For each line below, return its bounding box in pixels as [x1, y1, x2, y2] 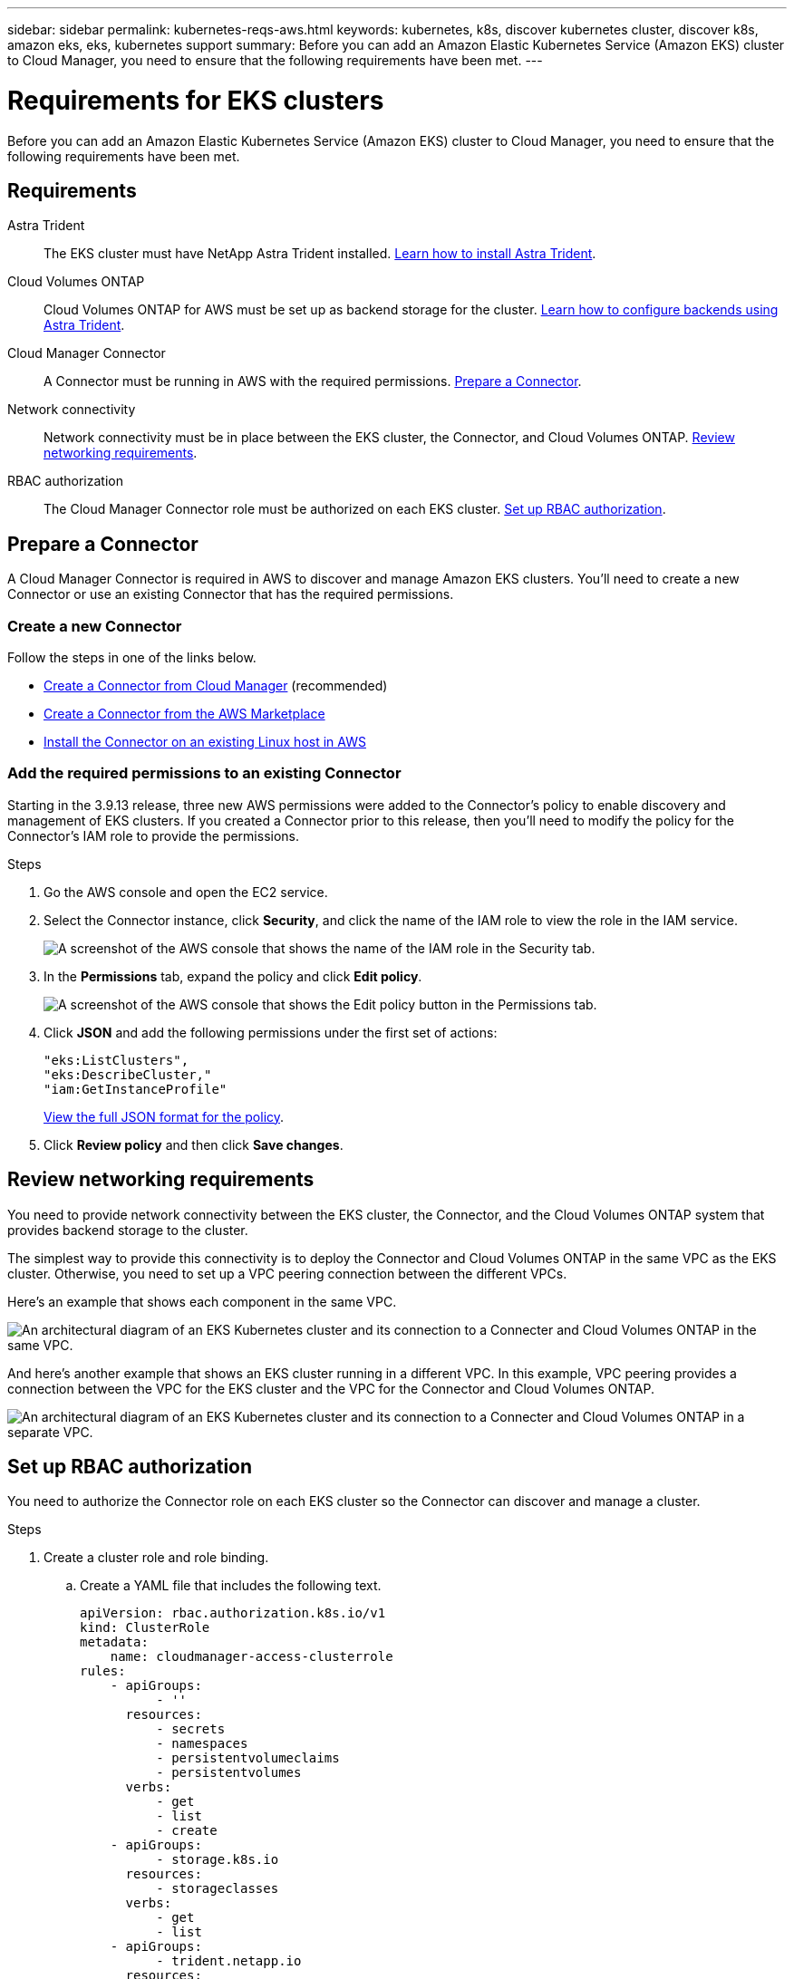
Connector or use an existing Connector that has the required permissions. [7, 586, 454, 603]
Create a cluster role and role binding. [44, 1549, 269, 1566]
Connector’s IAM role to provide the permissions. [7, 827, 300, 844]
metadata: [80, 1635, 149, 1650]
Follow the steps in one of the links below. [7, 649, 257, 665]
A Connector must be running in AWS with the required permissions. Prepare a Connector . [44, 373, 582, 390]
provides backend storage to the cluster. [7, 1221, 248, 1238]
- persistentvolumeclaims [156, 1751, 340, 1766]
